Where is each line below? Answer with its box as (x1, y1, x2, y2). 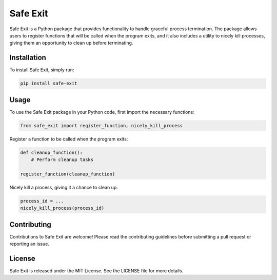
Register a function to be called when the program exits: (9, 136, 128, 142)
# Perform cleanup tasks (31, 157, 94, 163)
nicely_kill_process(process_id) (20, 205, 105, 211)
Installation (9, 53, 46, 62)
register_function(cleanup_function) (20, 171, 115, 177)
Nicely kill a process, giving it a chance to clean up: (9, 184, 118, 190)
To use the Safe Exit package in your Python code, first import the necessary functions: (9, 109, 194, 115)
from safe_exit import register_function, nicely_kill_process (20, 123, 183, 128)
